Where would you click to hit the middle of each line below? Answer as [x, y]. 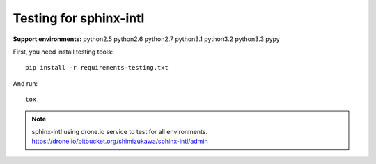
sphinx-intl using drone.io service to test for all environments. [120, 131]
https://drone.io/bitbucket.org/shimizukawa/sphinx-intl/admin [120, 141]
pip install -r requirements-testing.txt [97, 68]
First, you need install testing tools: [63, 52]
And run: [25, 83]
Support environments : [47, 39]
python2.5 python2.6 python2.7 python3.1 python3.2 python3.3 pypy [181, 39]
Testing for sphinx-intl [79, 18]
